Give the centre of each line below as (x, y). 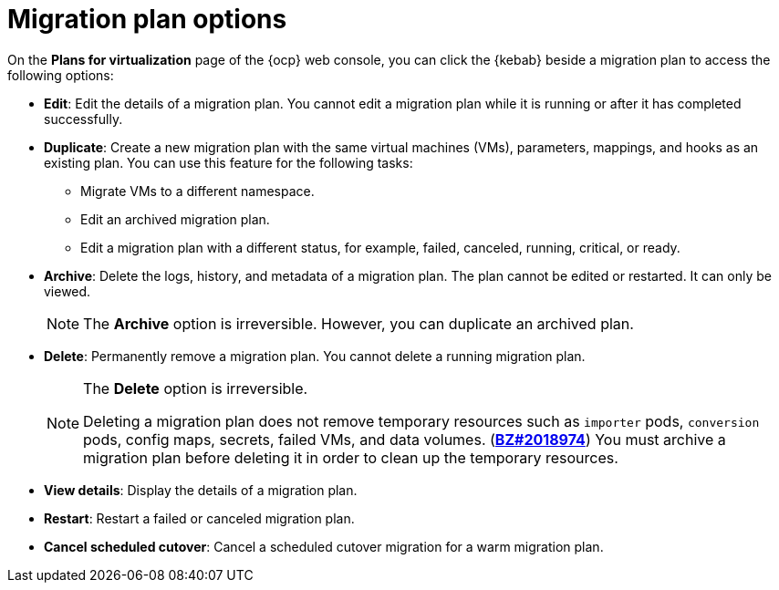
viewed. (68, 291)
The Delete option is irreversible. (196, 388)
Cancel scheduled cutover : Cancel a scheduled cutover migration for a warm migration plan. (324, 546)
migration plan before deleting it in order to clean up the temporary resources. (351, 457)
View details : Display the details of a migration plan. (201, 490)
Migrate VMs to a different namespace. (197, 191)
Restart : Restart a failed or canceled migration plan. (199, 518)
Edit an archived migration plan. (175, 219)
